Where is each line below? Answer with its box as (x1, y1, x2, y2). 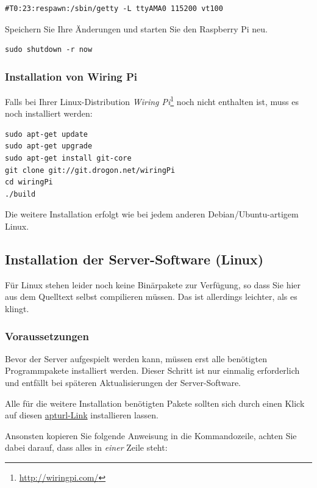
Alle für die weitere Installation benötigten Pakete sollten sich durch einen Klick (5, 396, 305, 409)
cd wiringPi (5, 178, 53, 187)
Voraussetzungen (5, 328, 89, 343)
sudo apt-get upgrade (5, 142, 93, 151)
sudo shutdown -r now (5, 45, 93, 54)
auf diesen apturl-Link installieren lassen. (5, 409, 158, 421)
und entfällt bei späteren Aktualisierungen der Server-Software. (5, 376, 241, 388)
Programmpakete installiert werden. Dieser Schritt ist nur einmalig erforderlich (5, 364, 300, 377)
